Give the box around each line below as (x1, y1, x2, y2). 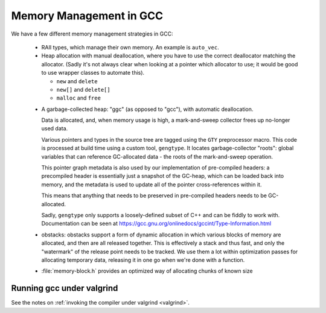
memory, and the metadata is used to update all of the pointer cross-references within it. (41, 181, 262, 188)
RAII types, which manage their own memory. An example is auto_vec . (41, 43, 220, 51)
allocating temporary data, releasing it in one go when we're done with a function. (41, 256, 245, 264)
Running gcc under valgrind (11, 283, 118, 294)
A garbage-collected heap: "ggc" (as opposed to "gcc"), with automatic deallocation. (41, 106, 254, 113)
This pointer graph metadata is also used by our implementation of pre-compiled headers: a (41, 164, 270, 171)
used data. (41, 125, 68, 132)
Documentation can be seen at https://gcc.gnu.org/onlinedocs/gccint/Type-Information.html (41, 220, 272, 227)
